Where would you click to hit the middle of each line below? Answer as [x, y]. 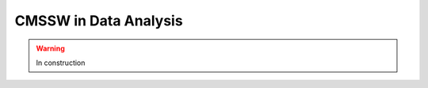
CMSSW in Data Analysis [99, 21]
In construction [61, 63]
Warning [50, 48]
